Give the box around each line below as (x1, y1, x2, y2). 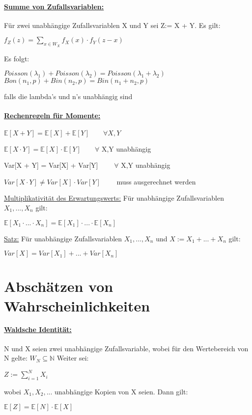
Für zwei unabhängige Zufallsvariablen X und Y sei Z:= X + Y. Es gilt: (4, 20, 221, 30)
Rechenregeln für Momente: (4, 110, 101, 121)
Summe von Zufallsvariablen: (4, 1, 104, 11)
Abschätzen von (4, 276, 113, 296)
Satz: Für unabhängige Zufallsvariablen (4, 233, 122, 243)
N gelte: (4, 353, 28, 363)
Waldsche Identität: (4, 324, 72, 335)
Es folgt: (4, 53, 29, 63)
